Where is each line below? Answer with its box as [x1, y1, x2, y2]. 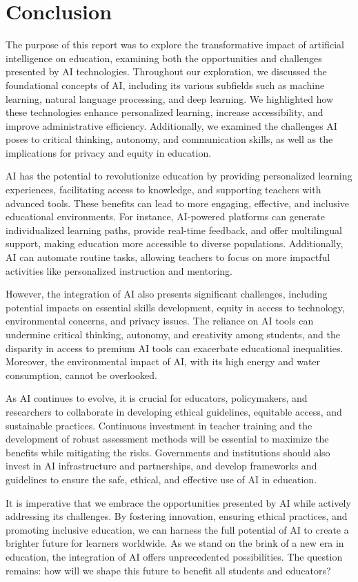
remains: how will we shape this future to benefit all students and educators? [6, 563, 331, 577]
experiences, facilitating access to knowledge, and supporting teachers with [6, 182, 321, 197]
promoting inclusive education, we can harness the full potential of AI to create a [6, 522, 349, 536]
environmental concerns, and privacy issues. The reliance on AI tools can [6, 313, 314, 328]
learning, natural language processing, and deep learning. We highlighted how [6, 91, 334, 106]
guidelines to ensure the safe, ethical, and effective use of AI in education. [6, 472, 317, 486]
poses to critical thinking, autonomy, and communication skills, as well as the [6, 132, 333, 146]
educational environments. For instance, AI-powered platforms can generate [6, 209, 326, 224]
